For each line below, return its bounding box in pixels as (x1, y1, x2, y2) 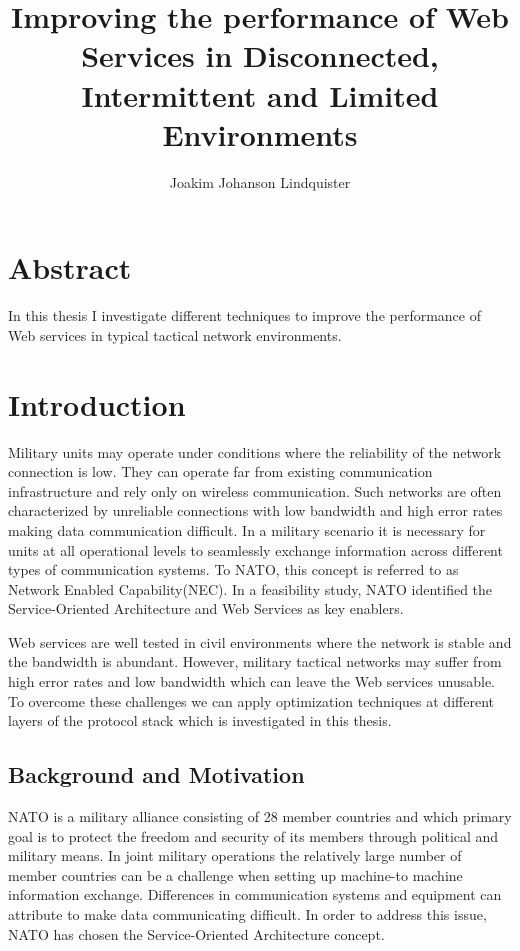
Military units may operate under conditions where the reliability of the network (8, 441, 502, 462)
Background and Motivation (8, 759, 305, 790)
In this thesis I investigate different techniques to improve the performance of (8, 305, 482, 326)
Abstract (8, 247, 132, 288)
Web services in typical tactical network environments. (8, 324, 342, 345)
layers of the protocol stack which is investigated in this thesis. (8, 710, 392, 731)
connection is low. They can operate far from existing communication (8, 461, 433, 482)
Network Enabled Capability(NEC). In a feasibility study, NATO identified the (8, 578, 493, 599)
